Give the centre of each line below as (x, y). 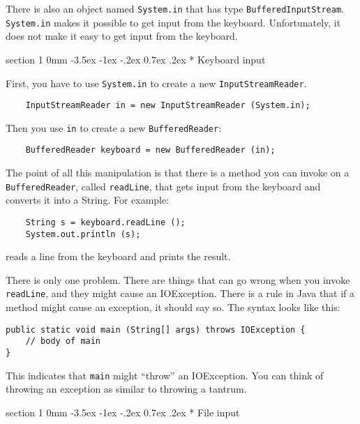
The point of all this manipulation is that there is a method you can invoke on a (178, 173)
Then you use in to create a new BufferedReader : (114, 127)
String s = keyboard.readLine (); (105, 222)
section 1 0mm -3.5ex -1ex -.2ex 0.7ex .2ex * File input (123, 412)
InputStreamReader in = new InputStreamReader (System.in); (168, 106)
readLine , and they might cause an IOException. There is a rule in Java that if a (180, 293)
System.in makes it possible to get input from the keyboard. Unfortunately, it (173, 22)
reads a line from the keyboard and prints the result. (118, 256)
